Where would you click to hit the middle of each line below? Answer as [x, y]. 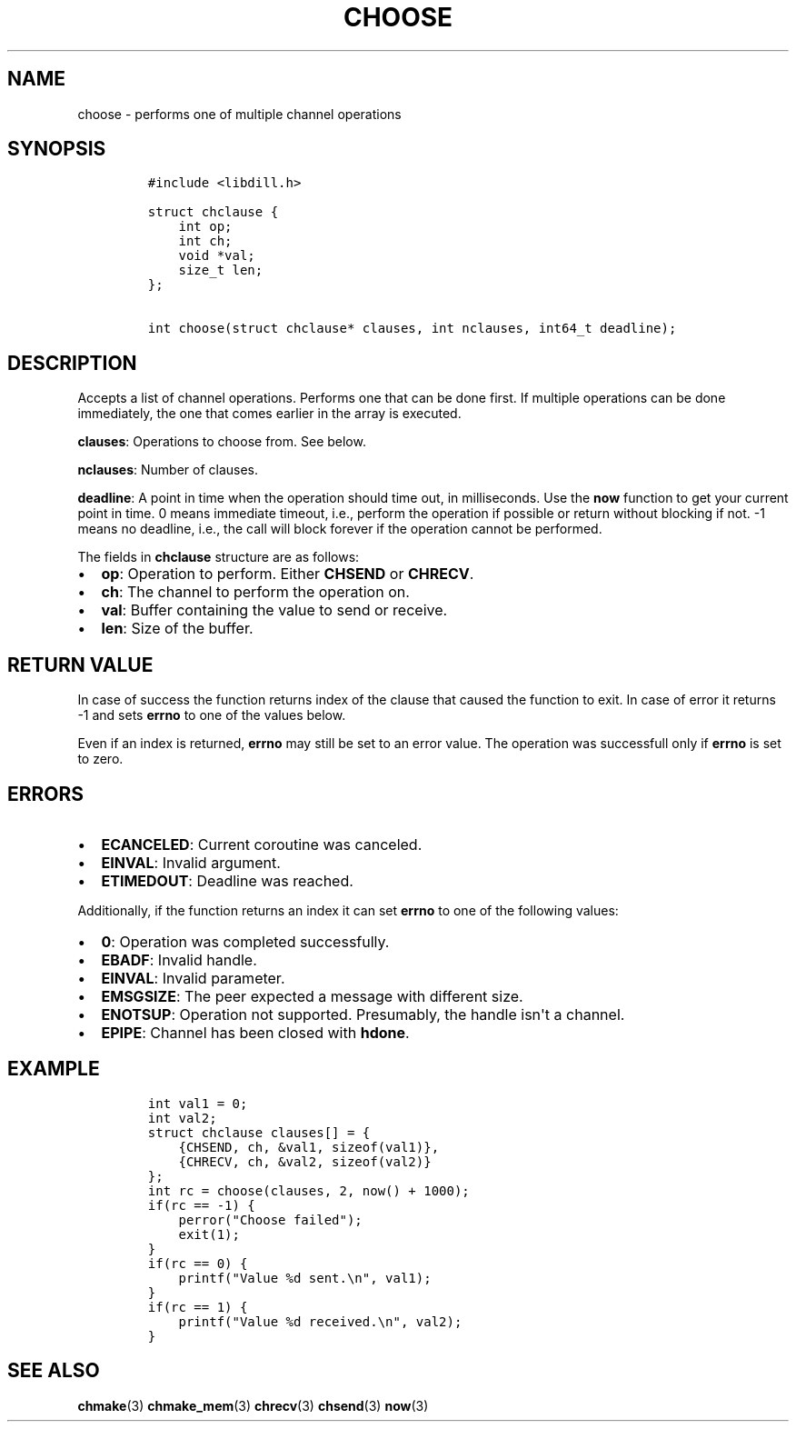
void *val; [217, 256]
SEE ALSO [54, 1371]
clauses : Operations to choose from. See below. [222, 442]
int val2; [182, 1118]
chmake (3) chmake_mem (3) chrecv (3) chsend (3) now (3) [253, 1405]
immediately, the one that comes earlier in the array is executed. [269, 414]
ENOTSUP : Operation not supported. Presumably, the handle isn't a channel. [363, 1014]
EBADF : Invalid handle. [179, 959]
